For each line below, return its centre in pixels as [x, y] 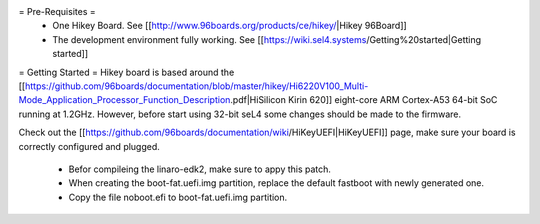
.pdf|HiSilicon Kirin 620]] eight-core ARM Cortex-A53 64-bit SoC [364, 100]
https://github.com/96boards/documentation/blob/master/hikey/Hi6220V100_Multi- [197, 86]
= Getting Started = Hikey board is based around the [126, 72]
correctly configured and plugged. [89, 146]
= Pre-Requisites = [57, 11]
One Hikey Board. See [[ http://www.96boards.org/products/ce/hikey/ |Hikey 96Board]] [229, 26]
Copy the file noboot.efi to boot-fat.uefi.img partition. [178, 197]
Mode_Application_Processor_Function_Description [124, 100]
